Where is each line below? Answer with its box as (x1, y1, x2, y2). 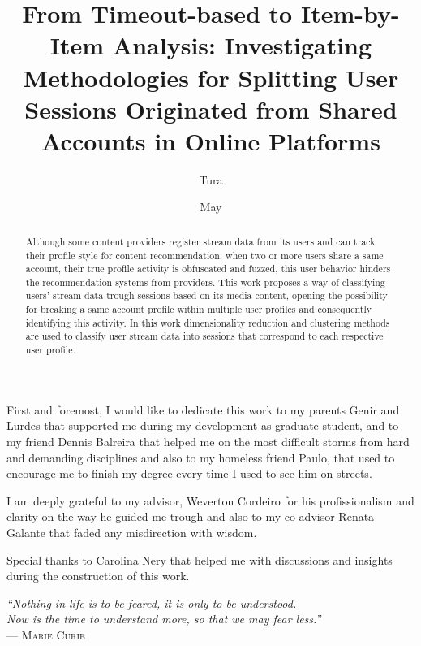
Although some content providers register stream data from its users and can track (25, 234, 376, 248)
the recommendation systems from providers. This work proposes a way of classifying (25, 275, 385, 288)
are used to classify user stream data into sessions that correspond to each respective (25, 329, 384, 343)
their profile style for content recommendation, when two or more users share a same (25, 248, 384, 262)
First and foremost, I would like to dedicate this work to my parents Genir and (6, 401, 400, 418)
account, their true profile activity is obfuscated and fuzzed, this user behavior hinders (25, 262, 391, 275)
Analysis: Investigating (112, 28, 372, 62)
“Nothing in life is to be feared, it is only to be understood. (6, 594, 297, 611)
